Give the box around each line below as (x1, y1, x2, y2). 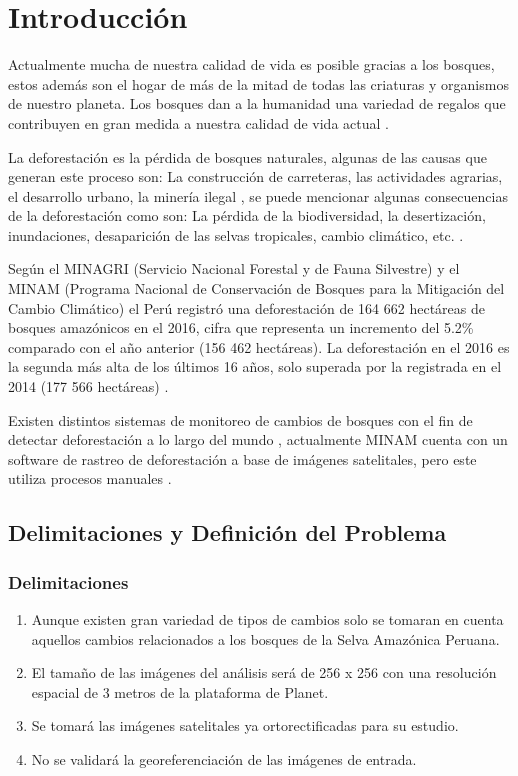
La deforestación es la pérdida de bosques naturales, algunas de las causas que (8, 146, 487, 167)
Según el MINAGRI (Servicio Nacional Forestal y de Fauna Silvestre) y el (8, 258, 460, 279)
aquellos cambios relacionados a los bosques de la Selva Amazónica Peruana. (31, 628, 500, 649)
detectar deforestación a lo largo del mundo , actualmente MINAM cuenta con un (8, 429, 508, 450)
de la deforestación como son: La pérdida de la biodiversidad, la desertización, (8, 205, 486, 226)
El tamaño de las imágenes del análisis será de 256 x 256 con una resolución (31, 662, 497, 683)
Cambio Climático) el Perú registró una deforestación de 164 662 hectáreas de (8, 297, 485, 318)
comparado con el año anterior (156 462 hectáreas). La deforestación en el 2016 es (8, 336, 510, 357)
